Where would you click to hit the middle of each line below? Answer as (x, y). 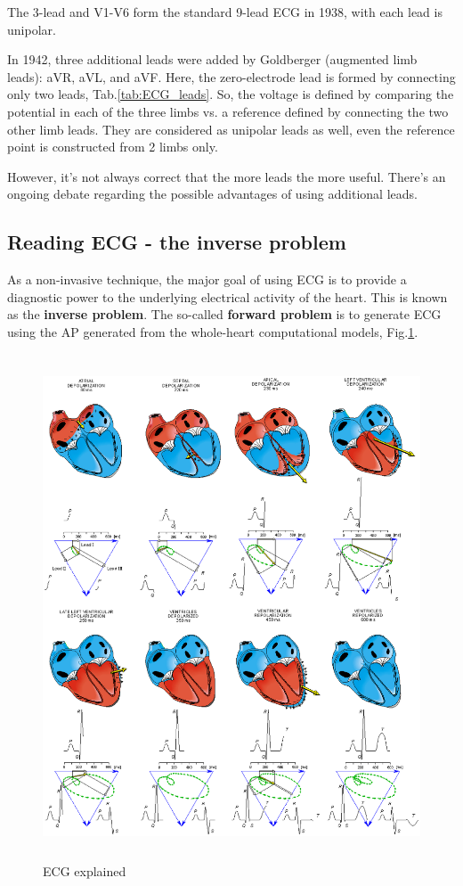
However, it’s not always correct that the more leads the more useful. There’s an (227, 176)
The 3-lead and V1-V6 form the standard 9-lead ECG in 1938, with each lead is (225, 12)
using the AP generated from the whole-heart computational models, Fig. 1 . (213, 331)
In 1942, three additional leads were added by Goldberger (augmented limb (212, 59)
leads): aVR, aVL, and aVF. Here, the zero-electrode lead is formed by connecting (231, 76)
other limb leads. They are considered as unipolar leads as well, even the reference (231, 129)
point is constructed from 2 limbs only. (113, 147)
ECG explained (85, 871)
